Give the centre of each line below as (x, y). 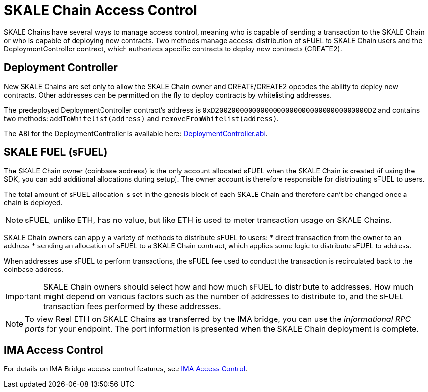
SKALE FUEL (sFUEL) (56, 152)
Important (23, 297)
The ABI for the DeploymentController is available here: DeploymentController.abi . (136, 133)
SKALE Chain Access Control (101, 10)
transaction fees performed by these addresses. (132, 306)
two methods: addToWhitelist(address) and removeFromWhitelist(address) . (141, 118)
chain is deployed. (33, 203)
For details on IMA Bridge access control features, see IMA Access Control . (126, 369)
